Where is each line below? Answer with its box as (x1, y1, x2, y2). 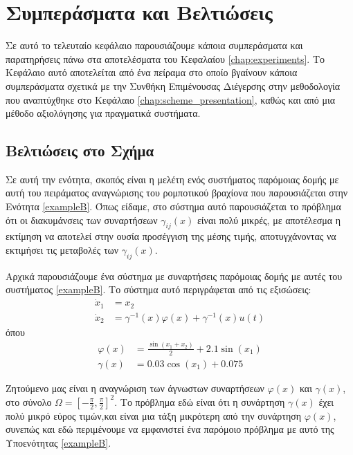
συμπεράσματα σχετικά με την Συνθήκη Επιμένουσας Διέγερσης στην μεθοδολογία (6, 78, 341, 93)
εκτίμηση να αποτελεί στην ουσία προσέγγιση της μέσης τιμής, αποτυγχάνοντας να (6, 229, 336, 243)
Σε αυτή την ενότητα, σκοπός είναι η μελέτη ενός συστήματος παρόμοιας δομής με (6, 171, 339, 186)
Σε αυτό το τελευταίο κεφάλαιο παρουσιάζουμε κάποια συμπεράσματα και (6, 38, 303, 53)
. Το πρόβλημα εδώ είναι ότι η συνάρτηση (114, 394, 285, 409)
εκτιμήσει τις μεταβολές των (6, 243, 119, 257)
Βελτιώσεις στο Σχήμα (6, 140, 154, 161)
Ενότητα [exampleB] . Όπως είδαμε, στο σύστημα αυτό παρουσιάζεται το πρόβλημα (6, 199, 341, 214)
